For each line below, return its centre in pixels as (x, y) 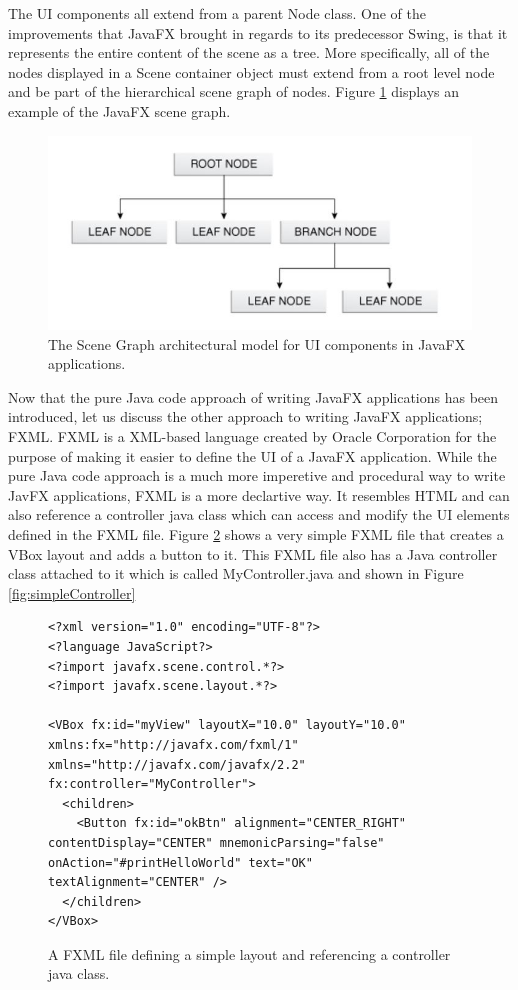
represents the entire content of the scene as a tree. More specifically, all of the (249, 52)
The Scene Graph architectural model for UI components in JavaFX (257, 343)
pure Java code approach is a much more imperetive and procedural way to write (257, 475)
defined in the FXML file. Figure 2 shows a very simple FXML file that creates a (256, 534)
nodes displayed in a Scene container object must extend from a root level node (251, 71)
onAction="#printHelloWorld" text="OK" (180, 862)
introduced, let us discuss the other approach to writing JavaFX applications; (245, 416)
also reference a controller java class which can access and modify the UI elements (259, 514)
